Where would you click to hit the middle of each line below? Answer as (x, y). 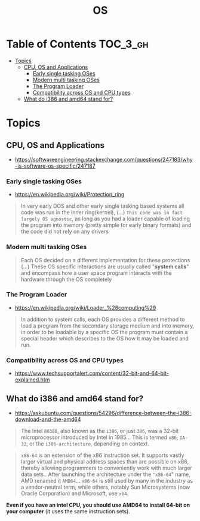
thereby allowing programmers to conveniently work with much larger (106, 468)
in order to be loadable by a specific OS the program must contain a (104, 332)
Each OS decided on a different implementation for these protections (105, 260)
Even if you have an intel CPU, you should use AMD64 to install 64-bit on (98, 505)
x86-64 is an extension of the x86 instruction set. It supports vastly (102, 455)
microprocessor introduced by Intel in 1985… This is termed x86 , (99, 437)
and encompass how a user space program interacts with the (96, 272)
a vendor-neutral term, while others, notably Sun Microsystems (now (105, 487)
